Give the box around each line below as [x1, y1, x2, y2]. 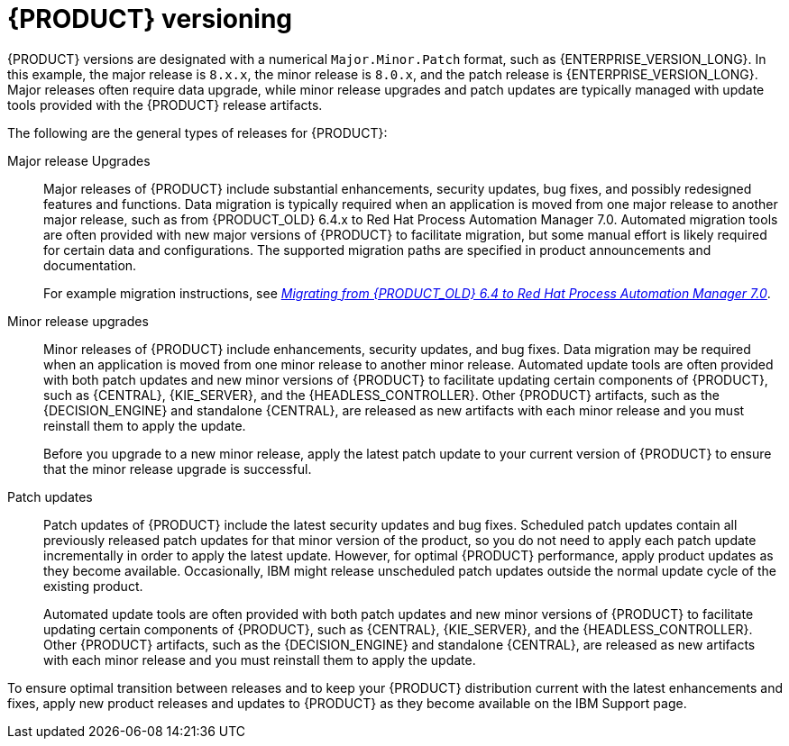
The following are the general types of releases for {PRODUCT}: [7, 124, 388, 141]
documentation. [43, 257, 137, 273]
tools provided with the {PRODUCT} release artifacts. [7, 96, 323, 113]
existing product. [43, 578, 143, 594]
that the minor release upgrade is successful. [43, 460, 312, 477]
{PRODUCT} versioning [7, 4, 293, 34]
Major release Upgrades [7, 152, 151, 168]
